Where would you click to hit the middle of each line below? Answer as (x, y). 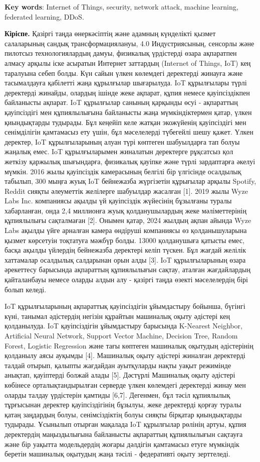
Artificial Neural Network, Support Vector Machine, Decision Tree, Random (121, 335)
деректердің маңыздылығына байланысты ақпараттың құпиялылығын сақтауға (124, 434)
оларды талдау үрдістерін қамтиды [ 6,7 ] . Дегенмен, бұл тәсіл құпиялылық (117, 394)
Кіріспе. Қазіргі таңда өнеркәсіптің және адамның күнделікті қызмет (110, 33)
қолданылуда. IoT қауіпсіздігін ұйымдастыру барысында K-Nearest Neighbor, (123, 326)
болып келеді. (26, 289)
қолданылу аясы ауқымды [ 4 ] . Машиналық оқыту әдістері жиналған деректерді (125, 355)
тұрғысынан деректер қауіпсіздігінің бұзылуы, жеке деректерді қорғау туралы (123, 405)
